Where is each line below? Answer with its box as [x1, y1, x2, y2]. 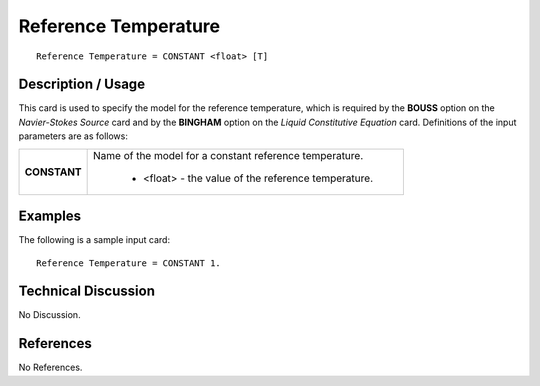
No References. [18, 361, 83, 374]
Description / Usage [18, 76, 145, 93]
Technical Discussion [18, 283, 155, 300]
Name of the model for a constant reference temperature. [93, 148, 364, 162]
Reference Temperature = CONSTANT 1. [36, 257, 222, 269]
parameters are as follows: [18, 130, 129, 142]
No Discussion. [18, 309, 81, 321]
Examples [18, 208, 82, 225]
